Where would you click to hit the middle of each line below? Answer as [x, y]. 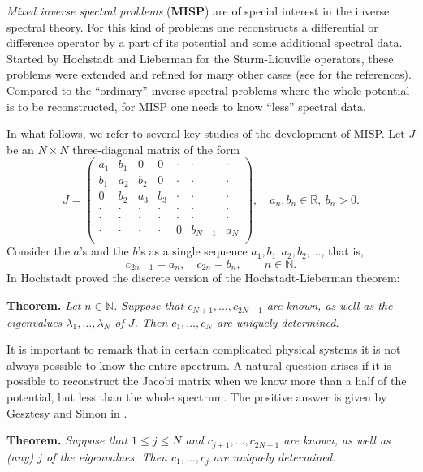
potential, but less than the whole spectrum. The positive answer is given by [197, 396]
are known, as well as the [330, 305]
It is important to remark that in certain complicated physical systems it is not [204, 349]
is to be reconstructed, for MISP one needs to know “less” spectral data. [186, 106]
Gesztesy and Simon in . [67, 412]
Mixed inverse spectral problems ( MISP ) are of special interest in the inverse [198, 11]
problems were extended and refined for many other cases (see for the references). [209, 74]
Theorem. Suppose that [67, 440]
